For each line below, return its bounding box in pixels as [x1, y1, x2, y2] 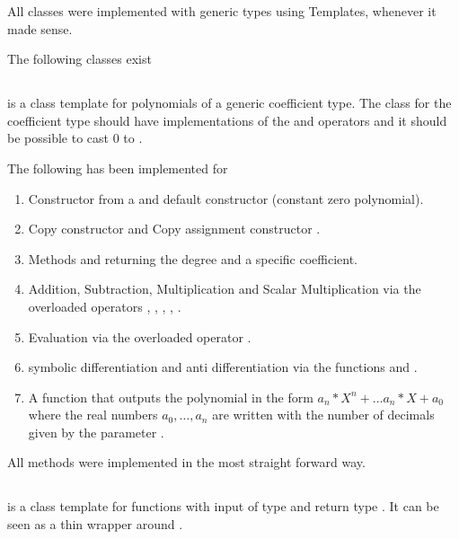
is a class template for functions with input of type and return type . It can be [7, 497, 439, 516]
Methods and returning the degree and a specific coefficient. [28, 249, 358, 268]
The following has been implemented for [7, 158, 228, 177]
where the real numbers [28, 405, 158, 424]
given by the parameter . [28, 422, 164, 441]
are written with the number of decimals [212, 405, 435, 424]
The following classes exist [7, 49, 152, 68]
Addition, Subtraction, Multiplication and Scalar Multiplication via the [28, 279, 421, 298]
